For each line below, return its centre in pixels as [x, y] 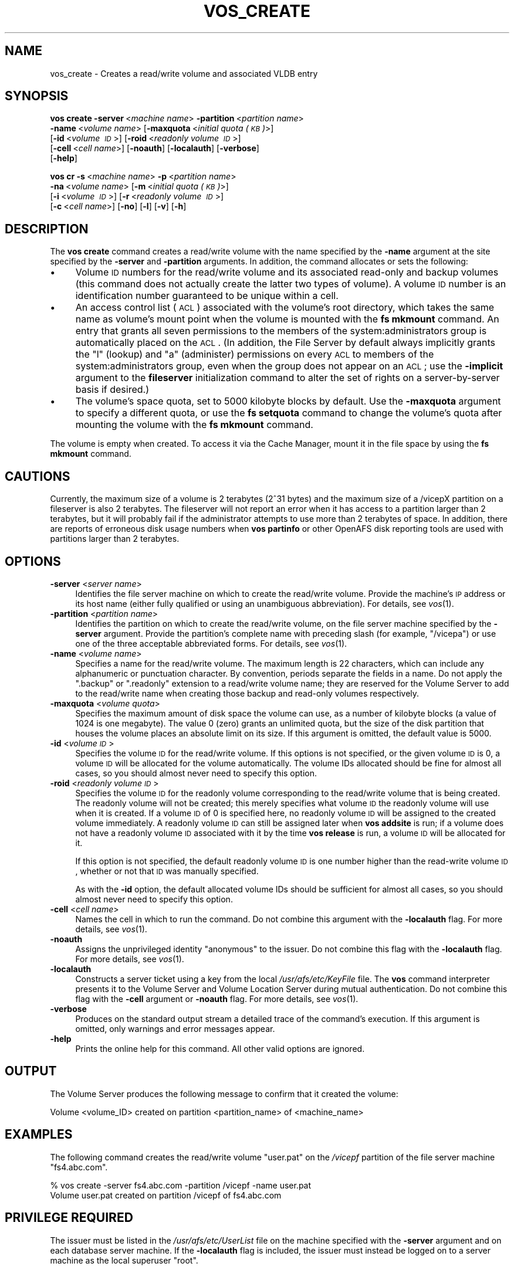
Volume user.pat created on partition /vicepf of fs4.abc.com [166, 1195]
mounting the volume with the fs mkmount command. [194, 425]
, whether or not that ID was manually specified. [167, 871]
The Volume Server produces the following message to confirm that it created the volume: [224, 1094]
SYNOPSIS [37, 96]
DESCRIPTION [47, 229]
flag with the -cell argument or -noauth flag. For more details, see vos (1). [217, 999]
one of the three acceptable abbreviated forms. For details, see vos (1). [211, 643]
